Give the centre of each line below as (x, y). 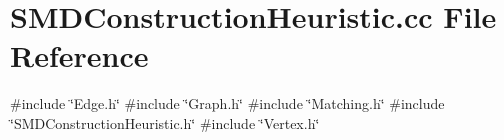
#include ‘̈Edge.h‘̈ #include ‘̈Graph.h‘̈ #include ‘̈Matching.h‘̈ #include (227, 103)
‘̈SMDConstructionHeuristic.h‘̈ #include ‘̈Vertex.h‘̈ (165, 122)
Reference (79, 55)
